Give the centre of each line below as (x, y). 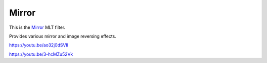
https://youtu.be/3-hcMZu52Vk (41, 54)
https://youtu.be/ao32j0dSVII (39, 45)
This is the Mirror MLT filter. (37, 27)
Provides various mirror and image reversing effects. (63, 36)
